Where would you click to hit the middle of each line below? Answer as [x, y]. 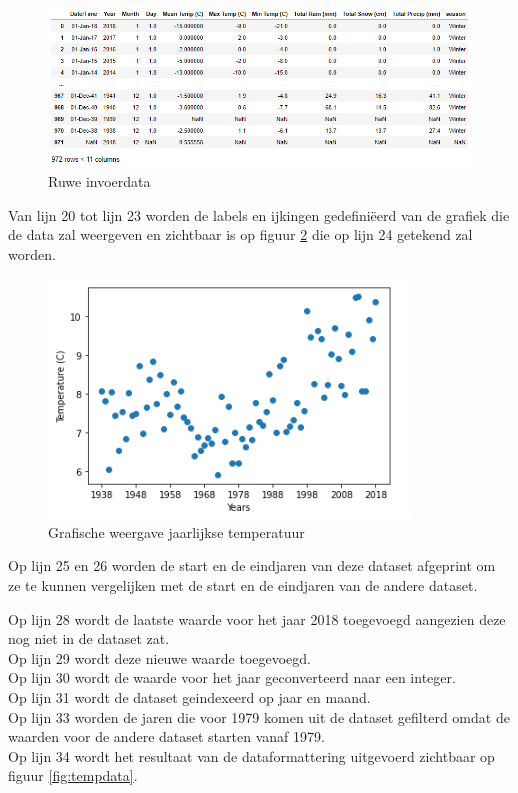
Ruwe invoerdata [99, 180]
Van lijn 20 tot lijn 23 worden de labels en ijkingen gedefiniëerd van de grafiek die [259, 214]
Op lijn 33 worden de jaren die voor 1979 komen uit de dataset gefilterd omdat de [259, 716]
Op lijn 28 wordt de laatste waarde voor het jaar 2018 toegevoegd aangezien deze [257, 618]
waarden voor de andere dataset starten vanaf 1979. [166, 736]
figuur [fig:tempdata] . [73, 775]
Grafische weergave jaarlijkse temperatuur [176, 531]
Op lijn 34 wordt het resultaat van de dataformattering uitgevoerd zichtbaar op [251, 755]
